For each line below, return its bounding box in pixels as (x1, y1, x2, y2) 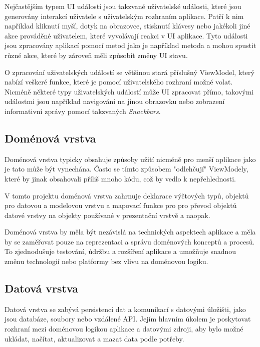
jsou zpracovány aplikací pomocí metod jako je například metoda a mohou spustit (5, 40, 256, 50)
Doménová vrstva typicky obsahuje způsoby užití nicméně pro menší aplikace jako (5, 153, 256, 164)
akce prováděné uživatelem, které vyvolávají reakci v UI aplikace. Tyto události (5, 30, 248, 40)
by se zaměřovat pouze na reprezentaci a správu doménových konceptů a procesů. (5, 236, 255, 246)
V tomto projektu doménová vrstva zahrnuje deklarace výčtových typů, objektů (5, 190, 249, 200)
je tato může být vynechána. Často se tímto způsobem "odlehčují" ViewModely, (5, 163, 248, 174)
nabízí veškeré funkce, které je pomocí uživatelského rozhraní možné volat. (5, 76, 233, 87)
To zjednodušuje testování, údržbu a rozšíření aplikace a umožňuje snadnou (5, 246, 236, 256)
